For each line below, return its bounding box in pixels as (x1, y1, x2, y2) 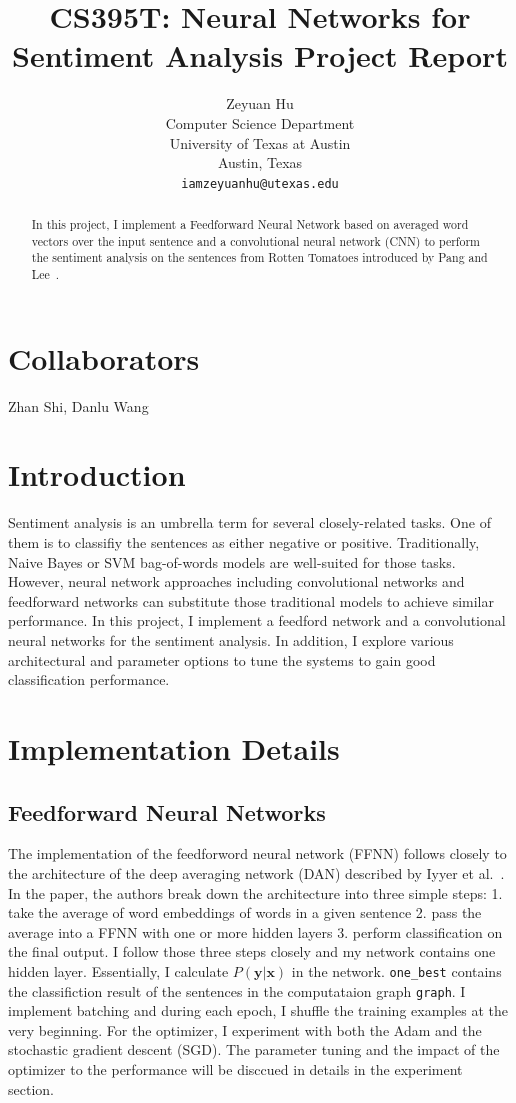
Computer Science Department (165, 112, 355, 133)
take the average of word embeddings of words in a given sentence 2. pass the (8, 902, 482, 923)
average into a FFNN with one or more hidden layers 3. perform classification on (8, 921, 503, 942)
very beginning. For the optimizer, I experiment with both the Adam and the (8, 1019, 482, 1040)
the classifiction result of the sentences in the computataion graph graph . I (8, 980, 466, 1001)
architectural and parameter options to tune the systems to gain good (8, 649, 436, 670)
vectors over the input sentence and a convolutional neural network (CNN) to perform (31, 232, 481, 249)
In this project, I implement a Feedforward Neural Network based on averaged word (31, 216, 469, 233)
